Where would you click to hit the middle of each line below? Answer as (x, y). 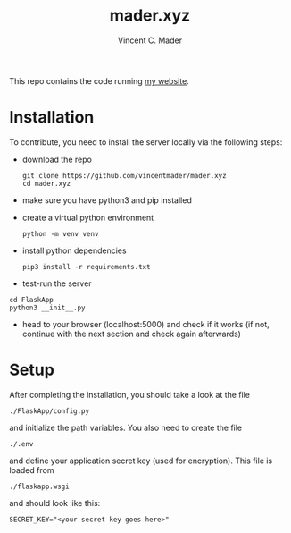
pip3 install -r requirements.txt (86, 266)
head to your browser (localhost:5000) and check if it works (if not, (145, 324)
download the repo (57, 159)
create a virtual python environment (88, 217)
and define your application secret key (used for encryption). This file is (141, 461)
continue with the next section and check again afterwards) (131, 334)
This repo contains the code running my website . (99, 80)
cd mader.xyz (46, 183)
